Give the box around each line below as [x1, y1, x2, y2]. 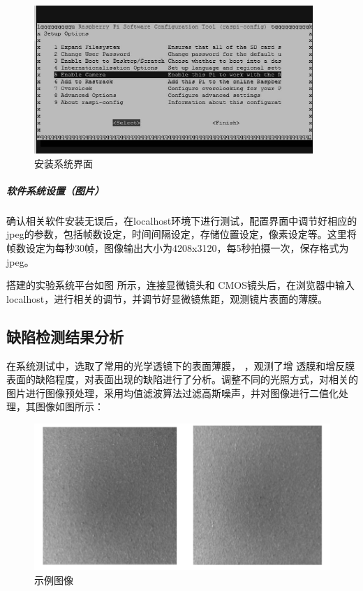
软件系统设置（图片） [6, 183, 104, 197]
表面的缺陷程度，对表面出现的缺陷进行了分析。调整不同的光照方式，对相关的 [6, 372, 358, 387]
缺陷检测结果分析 [6, 325, 124, 347]
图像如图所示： [35, 399, 104, 414]
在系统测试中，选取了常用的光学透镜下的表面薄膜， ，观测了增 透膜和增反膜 [6, 358, 355, 373]
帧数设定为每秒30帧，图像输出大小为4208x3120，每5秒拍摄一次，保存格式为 [6, 240, 349, 255]
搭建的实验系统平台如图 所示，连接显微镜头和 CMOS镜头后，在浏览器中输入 [6, 278, 355, 292]
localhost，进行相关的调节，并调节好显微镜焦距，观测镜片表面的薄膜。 [6, 291, 328, 306]
